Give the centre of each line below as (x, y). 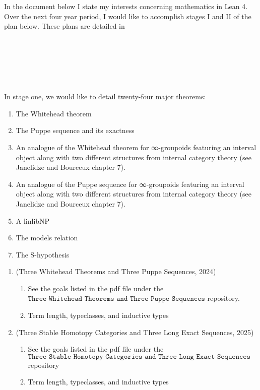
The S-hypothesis (43, 254)
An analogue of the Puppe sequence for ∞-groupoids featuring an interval (130, 184)
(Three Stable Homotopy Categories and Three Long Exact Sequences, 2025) (135, 332)
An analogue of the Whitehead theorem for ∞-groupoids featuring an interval (136, 147)
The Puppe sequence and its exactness (75, 130)
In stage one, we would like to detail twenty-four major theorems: (105, 96)
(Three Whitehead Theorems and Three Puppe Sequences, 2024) (116, 271)
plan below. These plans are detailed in (64, 26)
